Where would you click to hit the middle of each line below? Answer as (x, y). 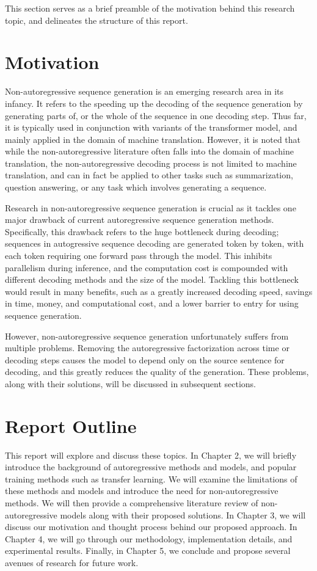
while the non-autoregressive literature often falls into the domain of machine (149, 151)
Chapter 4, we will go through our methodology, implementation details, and (149, 538)
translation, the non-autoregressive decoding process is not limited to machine (151, 163)
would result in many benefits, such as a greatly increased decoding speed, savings (159, 291)
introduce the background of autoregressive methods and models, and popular (151, 467)
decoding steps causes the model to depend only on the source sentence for (145, 359)
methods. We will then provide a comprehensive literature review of (132, 503)
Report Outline (71, 425)
